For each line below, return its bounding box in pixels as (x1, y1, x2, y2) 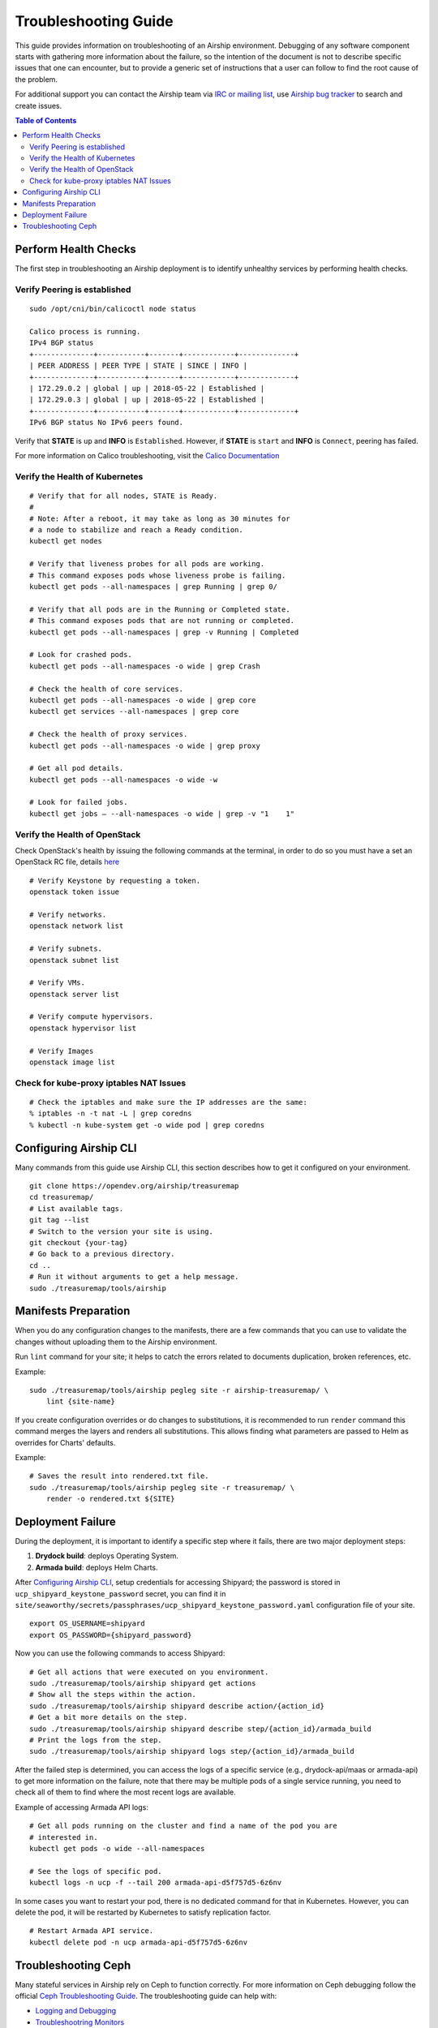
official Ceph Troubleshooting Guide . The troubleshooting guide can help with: (15, 1991, 277, 2001)
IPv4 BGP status (29, 338, 94, 348)
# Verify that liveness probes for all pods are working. (29, 560, 265, 569)
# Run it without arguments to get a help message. (29, 1272, 239, 1282)
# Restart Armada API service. (29, 1927, 154, 1936)
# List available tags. (29, 1204, 124, 1213)
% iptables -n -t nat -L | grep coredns (29, 1109, 192, 1119)
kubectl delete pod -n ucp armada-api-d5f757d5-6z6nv (29, 1937, 247, 1947)
